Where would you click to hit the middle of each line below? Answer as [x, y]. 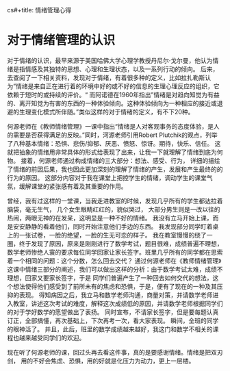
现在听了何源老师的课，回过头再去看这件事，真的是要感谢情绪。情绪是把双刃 [115, 352]
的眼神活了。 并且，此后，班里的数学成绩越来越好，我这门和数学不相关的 [110, 329]
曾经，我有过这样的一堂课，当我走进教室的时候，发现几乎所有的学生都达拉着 [115, 201]
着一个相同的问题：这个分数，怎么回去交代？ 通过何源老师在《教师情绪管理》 [114, 260]
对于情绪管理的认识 [61, 40]
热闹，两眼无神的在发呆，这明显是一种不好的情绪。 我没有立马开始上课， [110, 218]
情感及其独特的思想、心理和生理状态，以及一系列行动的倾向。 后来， [122, 69]
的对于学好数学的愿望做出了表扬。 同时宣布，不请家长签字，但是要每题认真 [113, 312]
